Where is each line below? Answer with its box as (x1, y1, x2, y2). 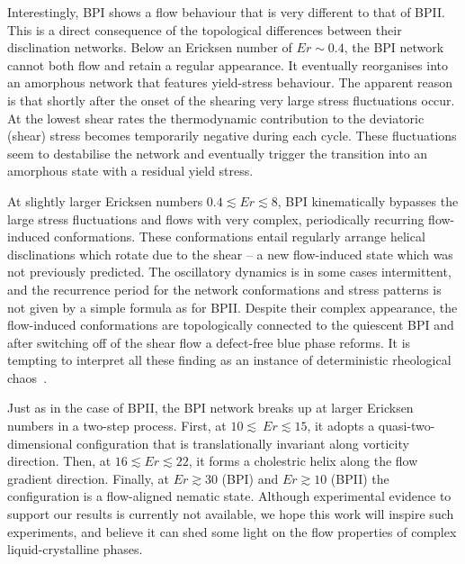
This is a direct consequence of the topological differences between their (7, 20, 402, 39)
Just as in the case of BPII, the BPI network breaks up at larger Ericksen (7, 398, 414, 417)
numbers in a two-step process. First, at (7, 416, 227, 435)
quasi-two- (378, 416, 435, 435)
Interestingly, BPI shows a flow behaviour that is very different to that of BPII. (7, 3, 445, 21)
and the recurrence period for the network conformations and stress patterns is (7, 279, 442, 298)
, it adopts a (307, 416, 375, 435)
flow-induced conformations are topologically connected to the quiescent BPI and (7, 315, 454, 334)
